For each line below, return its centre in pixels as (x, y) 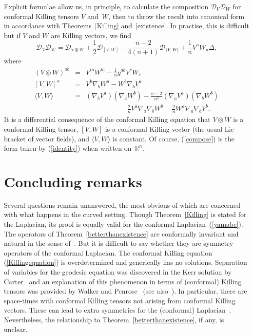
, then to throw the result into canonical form (176, 16)
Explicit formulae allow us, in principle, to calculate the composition (106, 6)
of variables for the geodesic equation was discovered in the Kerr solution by (118, 271)
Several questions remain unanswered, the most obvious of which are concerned (122, 205)
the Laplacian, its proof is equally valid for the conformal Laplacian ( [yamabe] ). (124, 224)
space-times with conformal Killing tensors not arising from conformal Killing (120, 300)
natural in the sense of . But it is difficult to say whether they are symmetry (119, 243)
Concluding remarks (73, 181)
